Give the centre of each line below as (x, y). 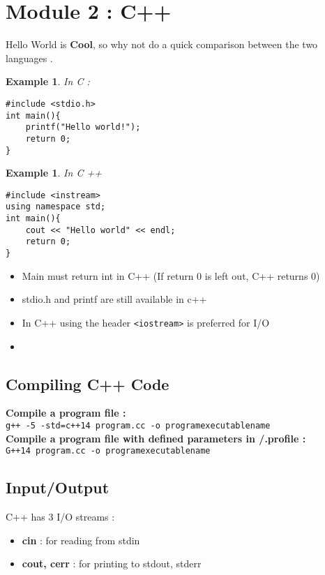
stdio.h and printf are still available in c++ (114, 299)
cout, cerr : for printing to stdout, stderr (112, 563)
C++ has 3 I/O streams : (60, 517)
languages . (29, 58)
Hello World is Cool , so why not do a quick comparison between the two (162, 44)
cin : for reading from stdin (81, 540)
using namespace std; (56, 207)
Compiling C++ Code (88, 383)
